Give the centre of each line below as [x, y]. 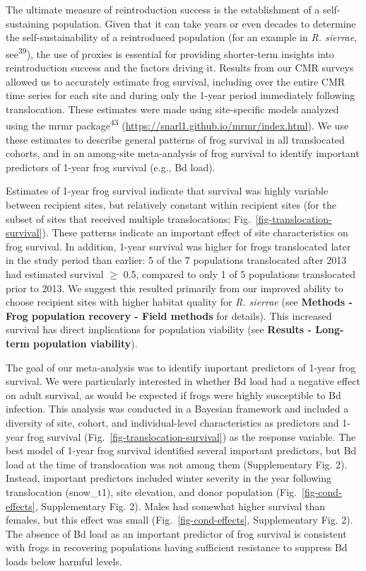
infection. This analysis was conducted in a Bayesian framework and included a [177, 409]
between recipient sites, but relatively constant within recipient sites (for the [171, 205]
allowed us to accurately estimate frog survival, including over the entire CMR [176, 81]
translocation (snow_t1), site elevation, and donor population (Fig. [152, 491]
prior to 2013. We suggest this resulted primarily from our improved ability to [175, 288]
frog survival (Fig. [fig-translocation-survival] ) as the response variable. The [191, 436]
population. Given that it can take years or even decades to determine [204, 23]
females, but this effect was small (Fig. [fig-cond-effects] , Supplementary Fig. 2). [179, 520]
